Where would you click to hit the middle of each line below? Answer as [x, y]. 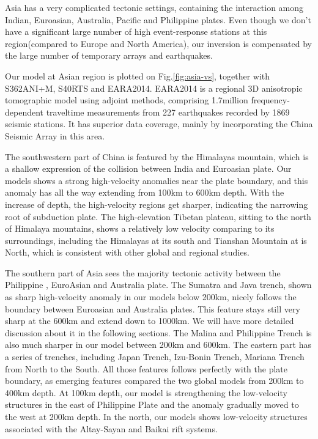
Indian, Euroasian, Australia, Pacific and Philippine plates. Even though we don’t [158, 19]
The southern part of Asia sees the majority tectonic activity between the [143, 272]
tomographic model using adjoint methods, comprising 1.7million [127, 100]
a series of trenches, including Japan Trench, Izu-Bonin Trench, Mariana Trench [155, 357]
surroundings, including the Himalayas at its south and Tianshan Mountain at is [156, 240]
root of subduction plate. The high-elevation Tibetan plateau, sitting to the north [158, 216]
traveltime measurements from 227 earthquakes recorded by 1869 [168, 112]
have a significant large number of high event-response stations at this [136, 31]
